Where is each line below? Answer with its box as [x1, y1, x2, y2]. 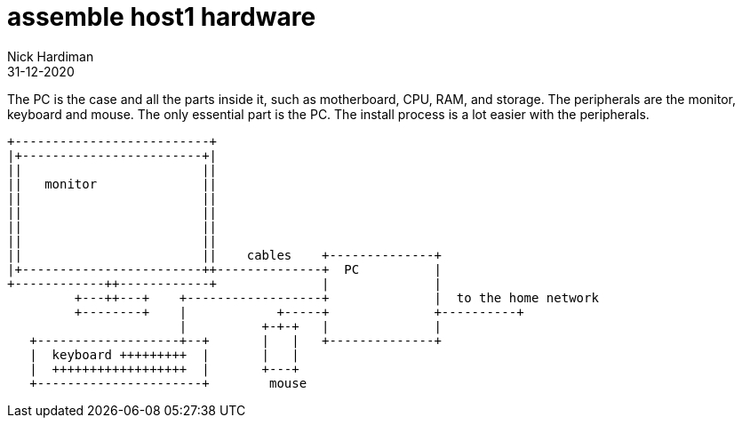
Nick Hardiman [7, 48, 94, 64]
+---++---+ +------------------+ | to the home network [74, 290, 599, 305]
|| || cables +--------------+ [7, 247, 442, 262]
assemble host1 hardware [7, 2, 316, 32]
